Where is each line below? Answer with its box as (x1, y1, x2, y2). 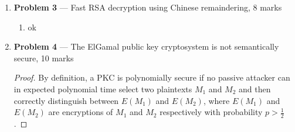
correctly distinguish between (13, 94, 119, 106)
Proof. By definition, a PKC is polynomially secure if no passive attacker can (13, 71, 290, 84)
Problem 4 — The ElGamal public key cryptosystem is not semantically (13, 40, 279, 53)
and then (239, 82, 271, 95)
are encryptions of (48, 106, 113, 118)
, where (203, 94, 230, 106)
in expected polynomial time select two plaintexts (13, 82, 192, 95)
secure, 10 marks (13, 51, 74, 64)
